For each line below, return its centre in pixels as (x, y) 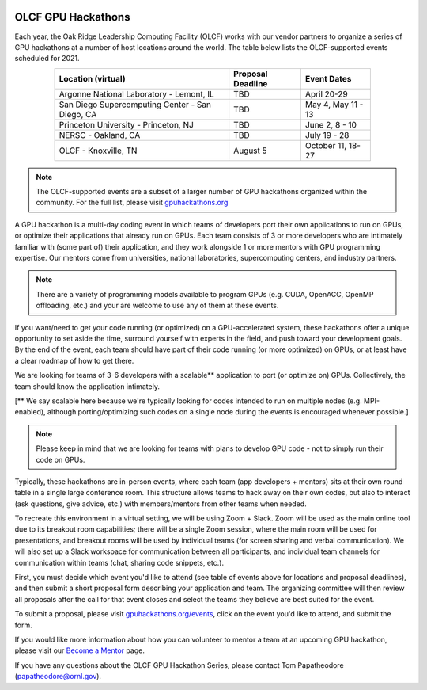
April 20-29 (326, 93)
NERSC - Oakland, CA (100, 135)
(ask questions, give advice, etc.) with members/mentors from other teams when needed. (161, 504)
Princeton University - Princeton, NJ (126, 124)
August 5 (251, 151)
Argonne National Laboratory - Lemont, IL (137, 93)
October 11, (326, 145)
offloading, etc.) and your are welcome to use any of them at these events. (157, 306)
